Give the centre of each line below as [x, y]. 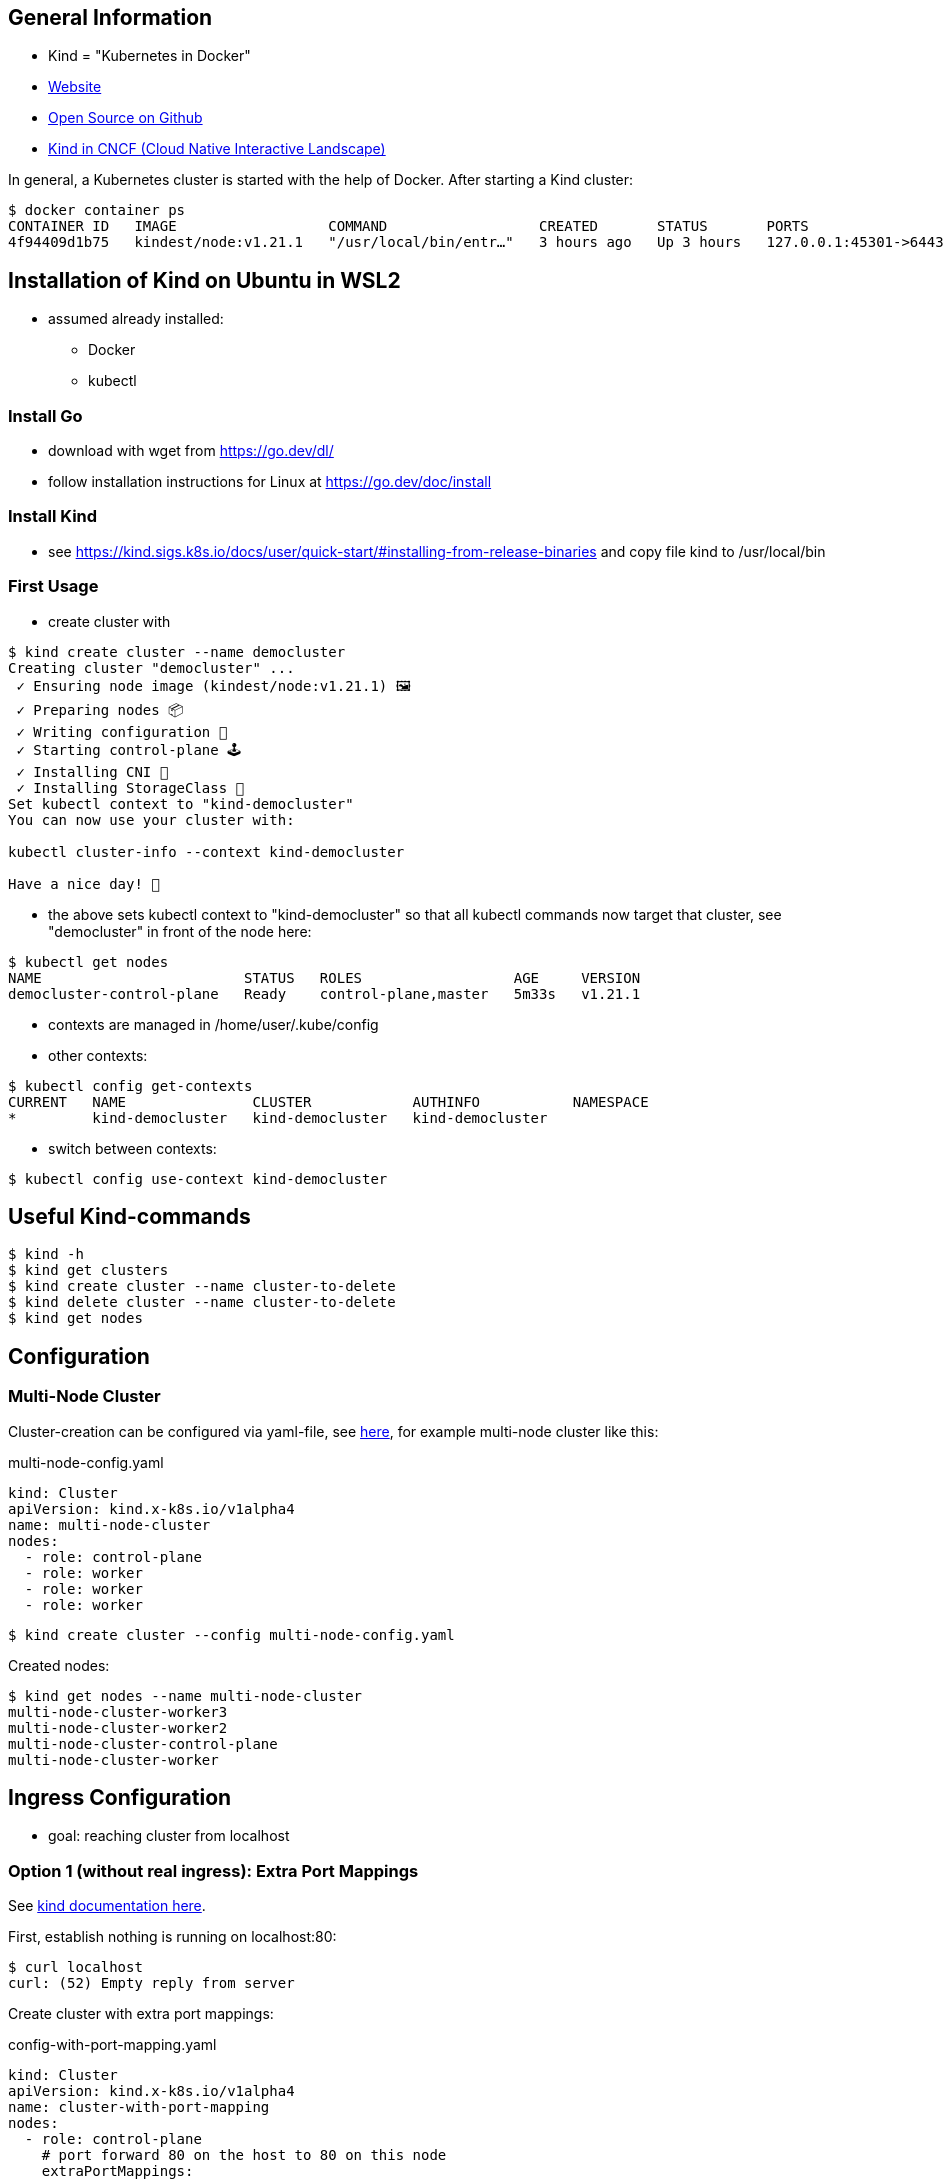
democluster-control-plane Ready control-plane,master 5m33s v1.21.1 [324, 993]
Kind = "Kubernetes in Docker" [149, 56]
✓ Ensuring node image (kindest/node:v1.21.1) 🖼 [213, 685]
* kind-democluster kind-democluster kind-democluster [278, 1117]
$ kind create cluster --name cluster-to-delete [202, 1286]
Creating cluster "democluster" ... [151, 667]
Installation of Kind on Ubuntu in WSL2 [204, 280]
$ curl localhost [75, 1967]
